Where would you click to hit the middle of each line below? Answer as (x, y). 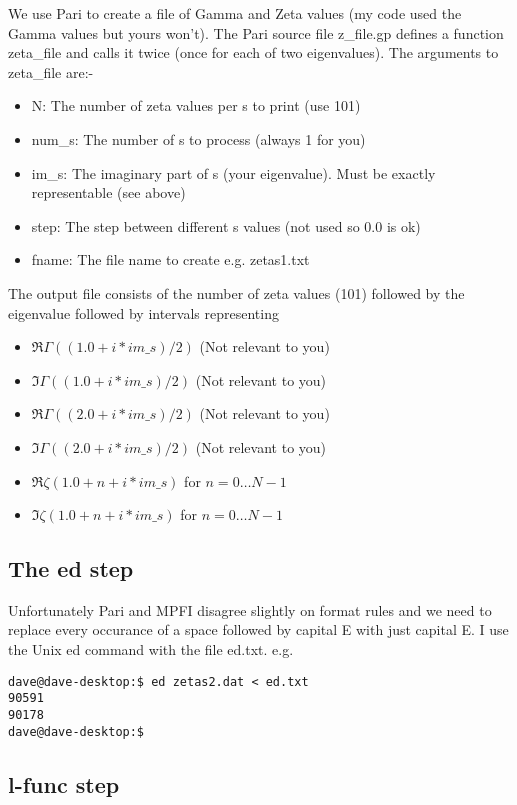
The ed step (71, 568)
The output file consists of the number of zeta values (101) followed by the (236, 292)
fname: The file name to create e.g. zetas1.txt (170, 259)
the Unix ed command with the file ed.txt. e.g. (151, 649)
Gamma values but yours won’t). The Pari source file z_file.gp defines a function (256, 32)
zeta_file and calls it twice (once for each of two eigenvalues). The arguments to (253, 52)
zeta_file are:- (51, 71)
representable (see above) (108, 192)
